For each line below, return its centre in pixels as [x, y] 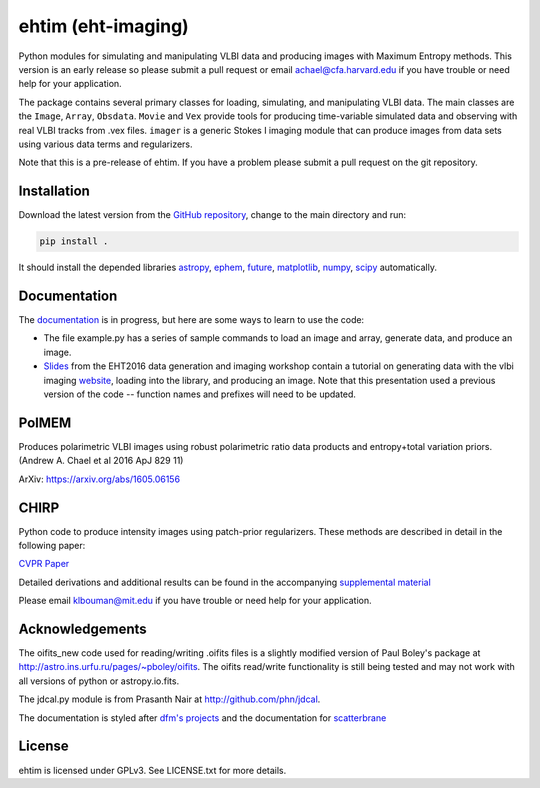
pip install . [74, 241]
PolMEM [45, 422]
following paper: [52, 545]
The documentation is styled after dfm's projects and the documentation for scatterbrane [202, 717]
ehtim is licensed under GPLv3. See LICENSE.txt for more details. [152, 770]
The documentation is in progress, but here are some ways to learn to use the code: [191, 320]
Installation [54, 191]
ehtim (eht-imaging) [103, 26]
